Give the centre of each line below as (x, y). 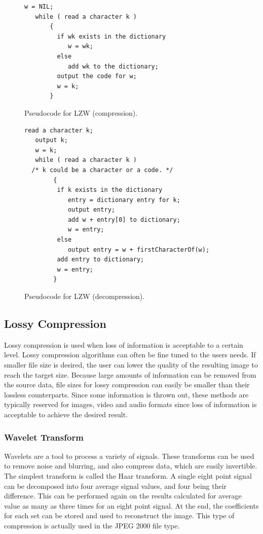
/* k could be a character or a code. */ (102, 170)
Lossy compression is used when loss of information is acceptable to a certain (124, 344)
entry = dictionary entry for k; (124, 200)
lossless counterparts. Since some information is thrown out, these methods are (126, 394)
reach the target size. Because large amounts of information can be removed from (130, 374)
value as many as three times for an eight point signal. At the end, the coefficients (131, 505)
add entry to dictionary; (101, 260)
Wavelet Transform (44, 437)
